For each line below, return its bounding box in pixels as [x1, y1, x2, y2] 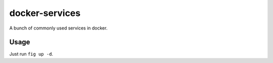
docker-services [9, 7, 81, 18]
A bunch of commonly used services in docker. [9, 25, 108, 31]
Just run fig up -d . [9, 51, 53, 57]
